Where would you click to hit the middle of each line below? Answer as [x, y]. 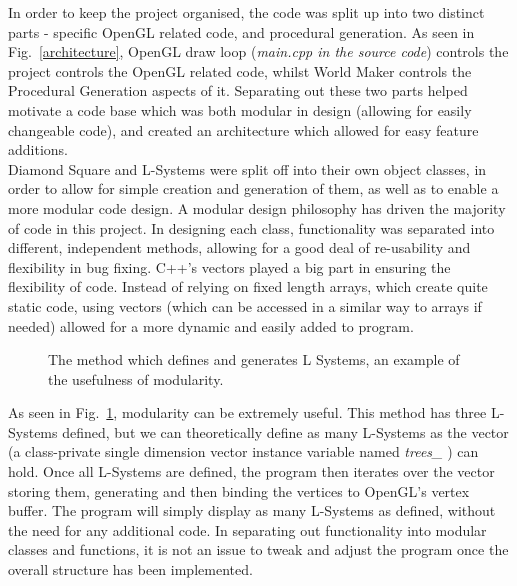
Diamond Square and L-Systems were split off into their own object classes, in [247, 168]
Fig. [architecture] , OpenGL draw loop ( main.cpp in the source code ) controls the [258, 51]
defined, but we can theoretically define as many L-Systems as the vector [285, 431]
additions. [38, 149]
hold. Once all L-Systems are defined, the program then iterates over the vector [251, 471]
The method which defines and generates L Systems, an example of [254, 359]
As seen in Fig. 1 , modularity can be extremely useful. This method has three [247, 412]
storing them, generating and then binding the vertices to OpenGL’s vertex [239, 490]
